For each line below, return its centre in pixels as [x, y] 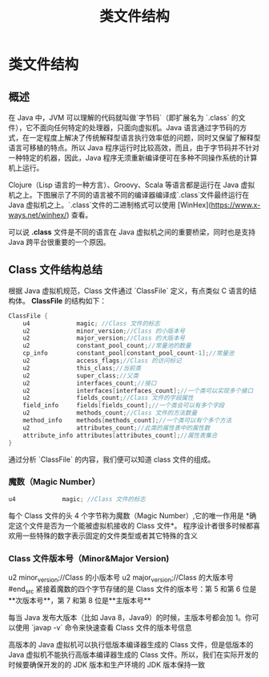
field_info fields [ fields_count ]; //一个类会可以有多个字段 [124, 406]
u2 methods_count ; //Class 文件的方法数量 [110, 413]
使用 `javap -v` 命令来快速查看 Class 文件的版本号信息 [103, 627]
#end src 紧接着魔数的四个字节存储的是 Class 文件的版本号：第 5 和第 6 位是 [132, 589]
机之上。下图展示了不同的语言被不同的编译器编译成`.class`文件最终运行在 [129, 195]
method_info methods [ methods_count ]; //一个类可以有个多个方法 [127, 421]
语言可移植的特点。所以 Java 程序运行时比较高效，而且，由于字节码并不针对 [134, 148]
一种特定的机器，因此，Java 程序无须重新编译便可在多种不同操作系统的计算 [133, 158]
